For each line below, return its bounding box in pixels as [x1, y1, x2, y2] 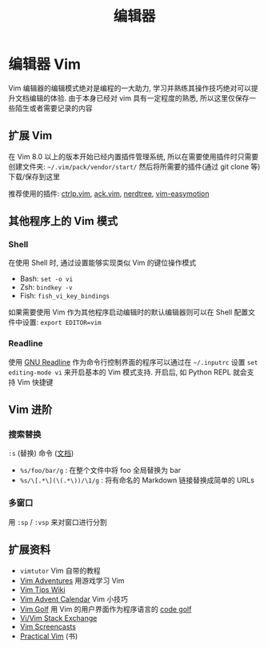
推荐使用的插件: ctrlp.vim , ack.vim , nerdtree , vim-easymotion [8, 189, 210, 198]
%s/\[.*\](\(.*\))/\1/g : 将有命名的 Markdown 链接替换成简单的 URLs [19, 475, 254, 485]
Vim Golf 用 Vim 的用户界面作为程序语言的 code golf [19, 604, 192, 614]
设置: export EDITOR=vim [22, 318, 102, 327]
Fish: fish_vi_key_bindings [19, 291, 110, 301]
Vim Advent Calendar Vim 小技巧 [19, 594, 128, 604]
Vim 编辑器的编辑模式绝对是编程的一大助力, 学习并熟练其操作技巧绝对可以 [8, 83, 252, 93]
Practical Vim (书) [19, 631, 78, 641]
